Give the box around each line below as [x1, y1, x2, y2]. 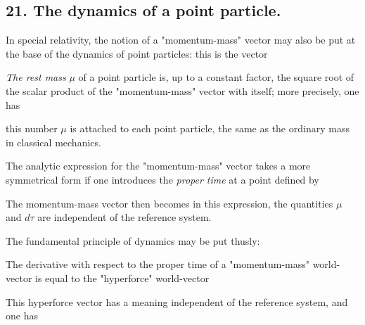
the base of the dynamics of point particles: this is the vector [6, 46, 268, 60]
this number [6, 121, 58, 136]
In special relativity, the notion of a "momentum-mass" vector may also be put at [6, 32, 356, 47]
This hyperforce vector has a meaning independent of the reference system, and [6, 294, 348, 309]
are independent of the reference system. [37, 210, 212, 224]
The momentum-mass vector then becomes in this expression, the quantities [6, 196, 333, 210]
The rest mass [6, 70, 66, 84]
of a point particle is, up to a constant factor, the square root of [78, 70, 354, 84]
